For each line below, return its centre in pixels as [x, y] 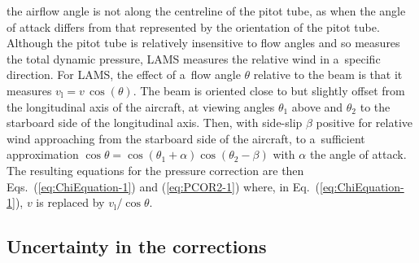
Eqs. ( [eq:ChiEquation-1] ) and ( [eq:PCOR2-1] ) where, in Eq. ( [164, 186]
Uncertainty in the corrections [137, 246]
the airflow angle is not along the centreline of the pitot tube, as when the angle [206, 11]
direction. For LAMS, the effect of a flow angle [124, 75]
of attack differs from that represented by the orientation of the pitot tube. [193, 26]
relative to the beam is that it [328, 75]
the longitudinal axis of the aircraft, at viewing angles [141, 106]
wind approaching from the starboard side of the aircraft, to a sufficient [186, 138]
